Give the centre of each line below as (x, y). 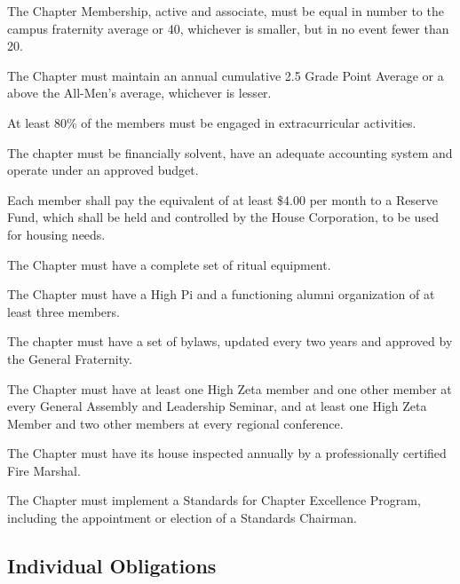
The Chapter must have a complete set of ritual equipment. (169, 264)
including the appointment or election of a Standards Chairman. (182, 518)
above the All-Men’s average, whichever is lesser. (139, 93)
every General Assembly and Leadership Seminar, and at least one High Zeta (217, 406)
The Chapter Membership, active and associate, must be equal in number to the (226, 11)
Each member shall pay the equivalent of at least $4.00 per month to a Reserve (222, 199)
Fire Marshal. (44, 470)
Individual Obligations (112, 566)
